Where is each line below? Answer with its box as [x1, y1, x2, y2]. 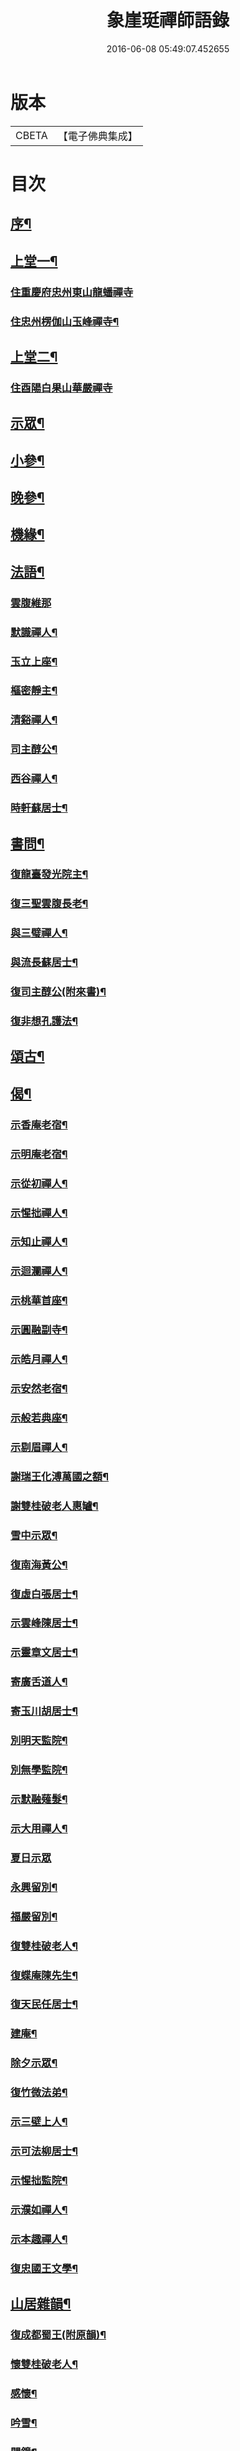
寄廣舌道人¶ [10, 1675, 68, 1689]
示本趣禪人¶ [10, 2232, 68, 2246]
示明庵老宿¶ [10, 1147, 68, 1161]
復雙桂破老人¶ [10, 1939, 78, 1953]
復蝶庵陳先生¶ [10, 1968, 78, 1982]
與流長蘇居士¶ [10, 956, 78, 970]
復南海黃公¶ [10, 1557, 68, 1571]
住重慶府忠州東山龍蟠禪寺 [10, 285, 134, 299]
